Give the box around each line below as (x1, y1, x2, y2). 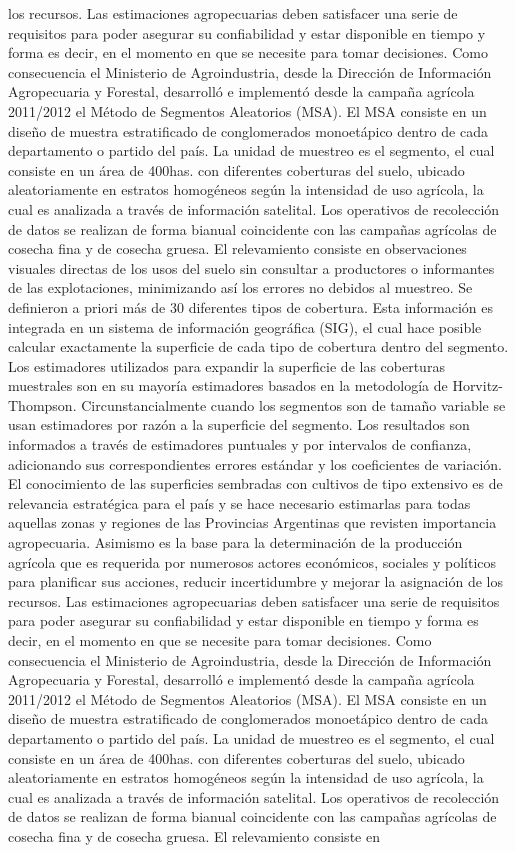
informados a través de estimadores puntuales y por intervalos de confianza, (8, 434, 472, 455)
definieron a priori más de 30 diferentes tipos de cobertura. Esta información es (8, 296, 494, 317)
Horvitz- (452, 375, 503, 396)
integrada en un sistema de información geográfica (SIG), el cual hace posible (8, 316, 482, 337)
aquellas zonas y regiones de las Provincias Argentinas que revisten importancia (8, 512, 497, 533)
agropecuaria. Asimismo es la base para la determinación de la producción (8, 532, 463, 553)
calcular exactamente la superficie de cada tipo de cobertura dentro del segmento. (8, 336, 509, 357)
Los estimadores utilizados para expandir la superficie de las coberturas (8, 355, 445, 376)
